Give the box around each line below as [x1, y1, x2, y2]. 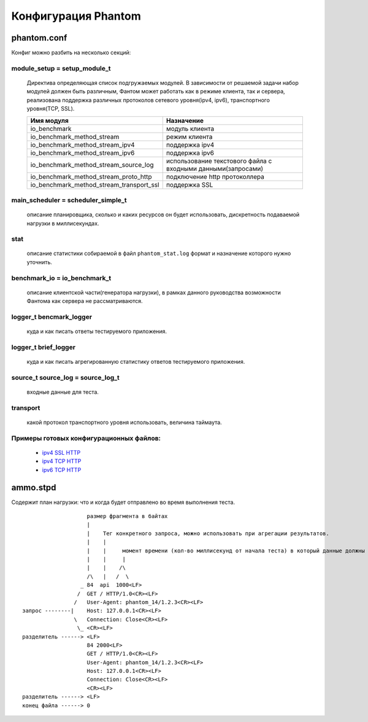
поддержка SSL [166, 180, 213, 189]
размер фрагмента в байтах [86, 513, 168, 520]
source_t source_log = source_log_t [11, 373, 120, 382]
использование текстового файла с [166, 157, 272, 165]
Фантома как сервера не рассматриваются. [26, 297, 144, 305]
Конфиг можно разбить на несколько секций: [11, 49, 131, 57]
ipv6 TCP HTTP [42, 466, 82, 473]
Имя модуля [30, 116, 69, 125]
